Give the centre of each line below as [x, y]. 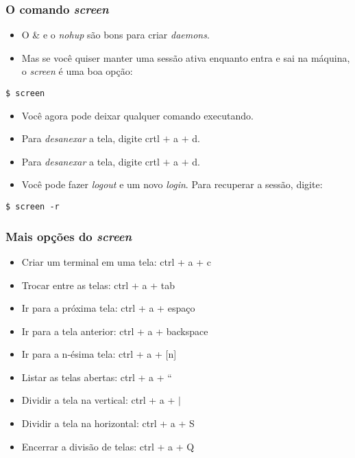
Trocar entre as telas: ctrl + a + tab [98, 285]
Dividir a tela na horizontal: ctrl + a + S [108, 423]
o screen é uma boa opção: [77, 71]
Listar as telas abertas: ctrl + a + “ [97, 377]
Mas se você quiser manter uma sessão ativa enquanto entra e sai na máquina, [186, 57]
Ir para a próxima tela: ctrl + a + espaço [108, 308]
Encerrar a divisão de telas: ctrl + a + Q [108, 446]
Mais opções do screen [69, 236]
